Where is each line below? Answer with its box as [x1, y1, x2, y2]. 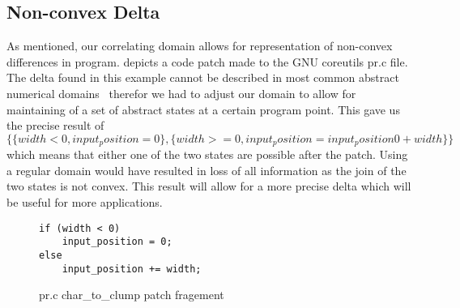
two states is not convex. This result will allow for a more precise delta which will [6, 178, 411, 195]
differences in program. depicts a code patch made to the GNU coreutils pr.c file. [6, 53, 408, 70]
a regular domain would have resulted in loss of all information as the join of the [6, 161, 407, 178]
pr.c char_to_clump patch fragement [39, 286, 224, 303]
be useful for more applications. [6, 194, 163, 210]
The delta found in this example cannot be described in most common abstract [6, 69, 399, 86]
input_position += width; [62, 263, 202, 275]
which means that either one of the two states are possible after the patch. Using [6, 146, 408, 163]
